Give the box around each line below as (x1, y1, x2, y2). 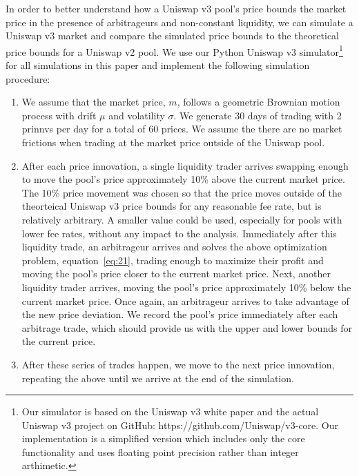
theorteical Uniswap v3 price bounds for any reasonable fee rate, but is (21, 199, 322, 213)
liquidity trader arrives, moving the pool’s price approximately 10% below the (21, 279, 351, 294)
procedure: (6, 71, 50, 86)
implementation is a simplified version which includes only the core (21, 431, 305, 446)
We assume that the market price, (21, 95, 166, 109)
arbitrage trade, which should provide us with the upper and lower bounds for (21, 320, 352, 335)
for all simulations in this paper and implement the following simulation (6, 58, 310, 72)
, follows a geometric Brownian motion (177, 95, 340, 109)
